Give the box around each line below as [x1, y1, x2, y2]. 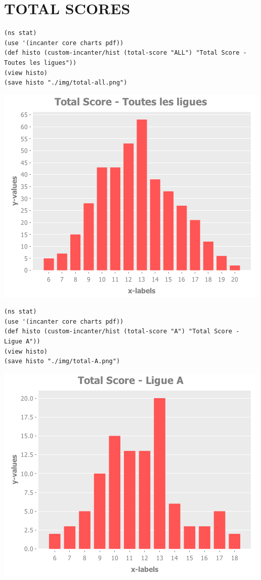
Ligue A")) [4, 338, 40, 345]
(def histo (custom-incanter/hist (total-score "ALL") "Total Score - [4, 49, 247, 57]
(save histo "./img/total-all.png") [4, 79, 127, 87]
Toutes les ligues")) [4, 59, 77, 66]
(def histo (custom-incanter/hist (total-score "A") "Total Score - [4, 328, 240, 335]
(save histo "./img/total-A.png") [4, 358, 120, 365]
